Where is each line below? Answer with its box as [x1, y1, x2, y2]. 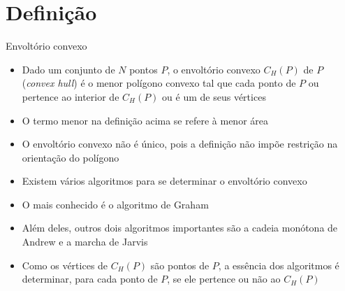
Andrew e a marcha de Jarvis [22, 234, 148, 249]
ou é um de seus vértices [162, 89, 266, 104]
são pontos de [150, 257, 210, 272]
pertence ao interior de [22, 89, 119, 104]
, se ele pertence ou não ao [167, 271, 281, 286]
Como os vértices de [22, 257, 108, 272]
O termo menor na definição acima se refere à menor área [22, 113, 268, 127]
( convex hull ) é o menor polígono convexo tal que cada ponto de [22, 76, 296, 90]
